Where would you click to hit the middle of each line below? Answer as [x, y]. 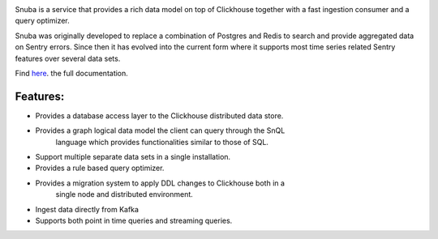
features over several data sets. [68, 58]
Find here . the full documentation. [72, 73]
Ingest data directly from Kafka [87, 209]
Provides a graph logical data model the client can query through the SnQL [160, 130]
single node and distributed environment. [125, 194]
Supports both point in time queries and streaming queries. [134, 220]
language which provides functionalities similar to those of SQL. [162, 142]
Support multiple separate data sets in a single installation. [133, 157]
